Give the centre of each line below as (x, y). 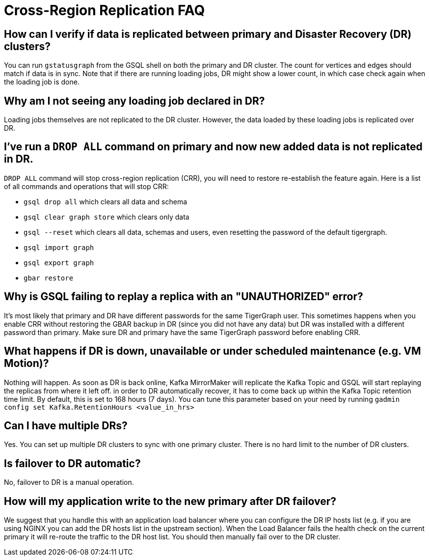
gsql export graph (59, 263)
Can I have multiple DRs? (66, 425)
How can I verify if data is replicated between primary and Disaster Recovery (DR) (208, 34)
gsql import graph (59, 247)
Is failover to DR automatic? (72, 463)
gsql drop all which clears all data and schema (106, 201)
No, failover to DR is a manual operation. (69, 482)
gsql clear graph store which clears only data (107, 217)
